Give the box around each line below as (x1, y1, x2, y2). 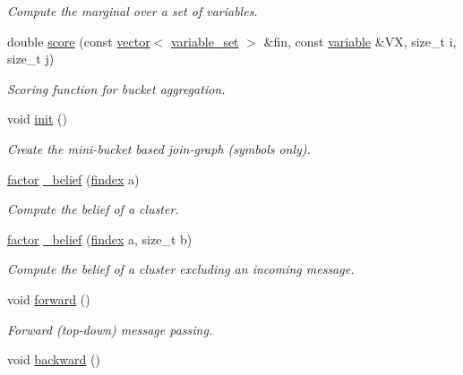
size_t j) (7, 49, 55, 68)
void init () (7, 109, 67, 128)
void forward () (7, 289, 90, 308)
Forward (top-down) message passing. (7, 320, 213, 338)
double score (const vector (7, 31, 150, 50)
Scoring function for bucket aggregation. (7, 79, 226, 98)
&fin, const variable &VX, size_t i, (263, 31, 457, 50)
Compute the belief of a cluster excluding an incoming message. (7, 260, 355, 278)
